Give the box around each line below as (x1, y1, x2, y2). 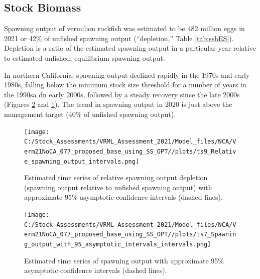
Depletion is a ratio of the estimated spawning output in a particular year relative (4, 43, 256, 53)
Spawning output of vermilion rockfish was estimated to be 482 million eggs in (4, 23, 245, 34)
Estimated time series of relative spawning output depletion (24, 172, 208, 183)
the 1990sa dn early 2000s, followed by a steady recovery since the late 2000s (4, 89, 240, 99)
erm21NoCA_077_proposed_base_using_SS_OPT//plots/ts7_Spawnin (24, 231, 236, 238)
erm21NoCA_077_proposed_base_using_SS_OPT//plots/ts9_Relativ (24, 148, 236, 155)
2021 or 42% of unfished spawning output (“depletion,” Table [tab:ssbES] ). (4, 33, 234, 43)
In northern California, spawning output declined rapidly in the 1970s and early (4, 69, 250, 80)
